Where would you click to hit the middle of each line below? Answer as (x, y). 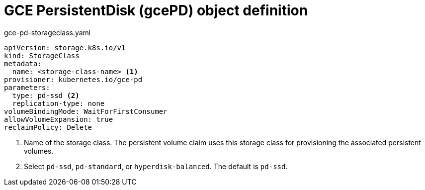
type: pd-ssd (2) (46, 95)
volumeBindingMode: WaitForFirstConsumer (86, 111)
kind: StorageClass (42, 55)
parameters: (27, 87)
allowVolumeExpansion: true (59, 119)
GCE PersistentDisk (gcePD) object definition (156, 10)
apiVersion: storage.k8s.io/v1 (65, 47)
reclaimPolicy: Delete (48, 127)
